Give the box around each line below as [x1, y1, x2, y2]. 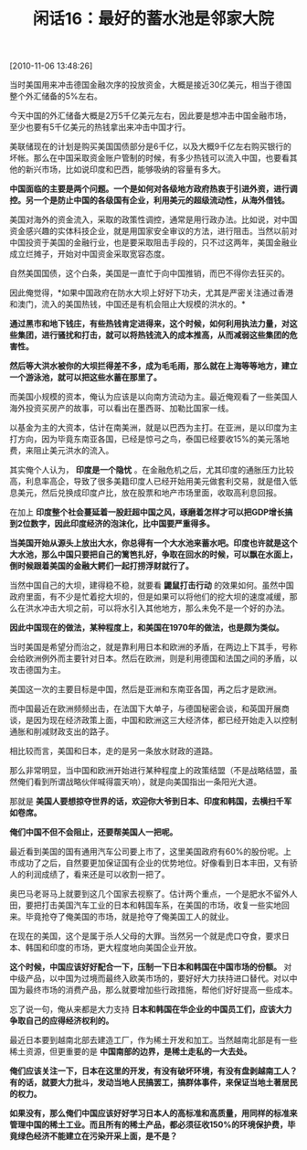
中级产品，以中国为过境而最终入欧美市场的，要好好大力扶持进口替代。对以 [9, 973, 290, 984]
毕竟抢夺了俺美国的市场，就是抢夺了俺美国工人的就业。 [25, 911, 234, 922]
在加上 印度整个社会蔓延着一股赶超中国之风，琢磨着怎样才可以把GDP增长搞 [9, 506, 293, 517]
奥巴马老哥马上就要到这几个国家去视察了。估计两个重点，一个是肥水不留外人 [9, 889, 298, 900]
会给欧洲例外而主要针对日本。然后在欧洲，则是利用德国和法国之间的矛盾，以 [9, 653, 298, 664]
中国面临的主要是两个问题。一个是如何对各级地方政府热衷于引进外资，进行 [9, 184, 290, 195]
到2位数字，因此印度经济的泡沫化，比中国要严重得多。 [9, 518, 215, 529]
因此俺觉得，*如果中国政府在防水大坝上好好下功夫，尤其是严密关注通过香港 [9, 287, 294, 298]
